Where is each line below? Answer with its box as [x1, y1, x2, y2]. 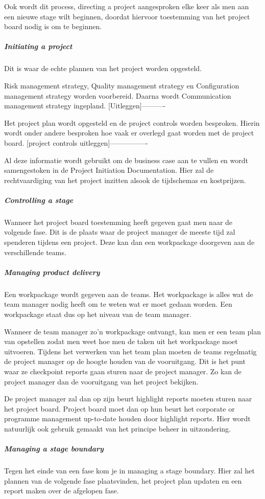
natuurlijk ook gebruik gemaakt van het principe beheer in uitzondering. [4, 423, 231, 434]
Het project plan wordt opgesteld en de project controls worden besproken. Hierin [4, 117, 260, 128]
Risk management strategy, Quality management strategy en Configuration [4, 80, 239, 90]
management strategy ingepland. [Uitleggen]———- [4, 100, 166, 111]
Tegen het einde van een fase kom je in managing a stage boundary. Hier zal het [4, 465, 255, 476]
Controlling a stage [4, 194, 74, 205]
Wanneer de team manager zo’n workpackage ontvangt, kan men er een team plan [4, 326, 261, 336]
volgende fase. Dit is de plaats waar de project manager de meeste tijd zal [4, 226, 235, 237]
